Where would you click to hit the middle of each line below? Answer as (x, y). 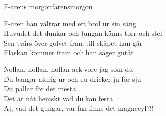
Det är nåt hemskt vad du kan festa (59, 98)
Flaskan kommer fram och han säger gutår (69, 52)
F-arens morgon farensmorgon (48, 6)
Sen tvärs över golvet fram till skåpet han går (73, 42)
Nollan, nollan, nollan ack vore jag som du (69, 69)
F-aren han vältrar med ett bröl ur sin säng (70, 23)
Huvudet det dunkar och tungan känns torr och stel (83, 33)
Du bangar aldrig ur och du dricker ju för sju (73, 79)
